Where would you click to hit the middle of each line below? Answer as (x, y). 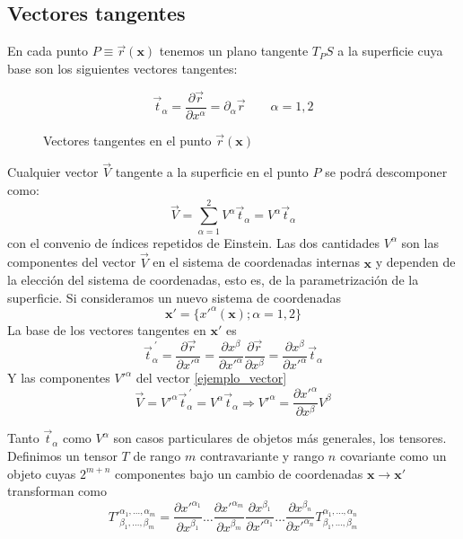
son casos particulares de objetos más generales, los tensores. (280, 438)
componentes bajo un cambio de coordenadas (239, 473)
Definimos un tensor (62, 455)
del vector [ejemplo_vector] (211, 378)
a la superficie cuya (390, 51)
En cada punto (48, 51)
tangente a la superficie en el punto (212, 172)
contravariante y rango (262, 455)
